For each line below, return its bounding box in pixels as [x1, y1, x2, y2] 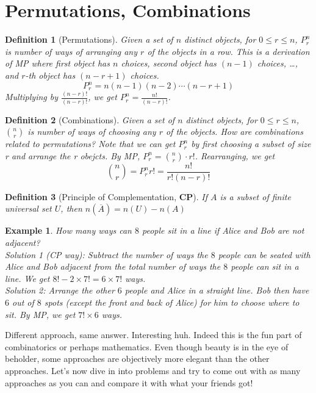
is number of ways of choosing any [27, 125, 156, 138]
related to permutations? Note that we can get [5, 137, 176, 150]
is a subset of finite [220, 190, 291, 203]
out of [12, 296, 34, 309]
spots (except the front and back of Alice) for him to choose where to [44, 296, 300, 309]
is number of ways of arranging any [5, 45, 138, 57]
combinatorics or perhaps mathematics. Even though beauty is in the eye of [5, 340, 289, 353]
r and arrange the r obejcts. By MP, [5, 149, 140, 162]
